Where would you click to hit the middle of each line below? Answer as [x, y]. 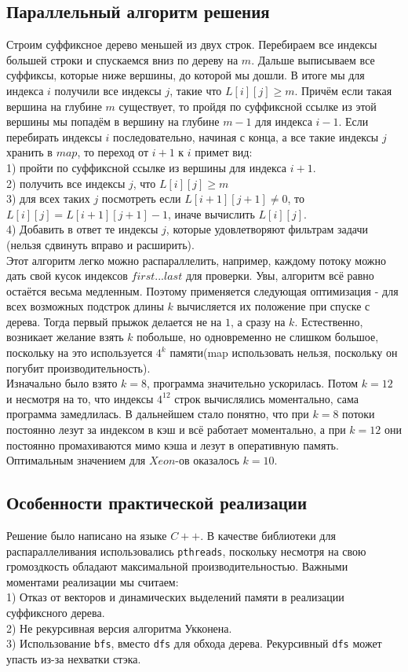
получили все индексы [108, 90]
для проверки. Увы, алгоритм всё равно [280, 275]
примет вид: [224, 152]
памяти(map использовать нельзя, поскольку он [284, 353]
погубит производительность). [78, 367]
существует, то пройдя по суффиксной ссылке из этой [248, 106]
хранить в [29, 152]
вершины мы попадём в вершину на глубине [113, 121]
